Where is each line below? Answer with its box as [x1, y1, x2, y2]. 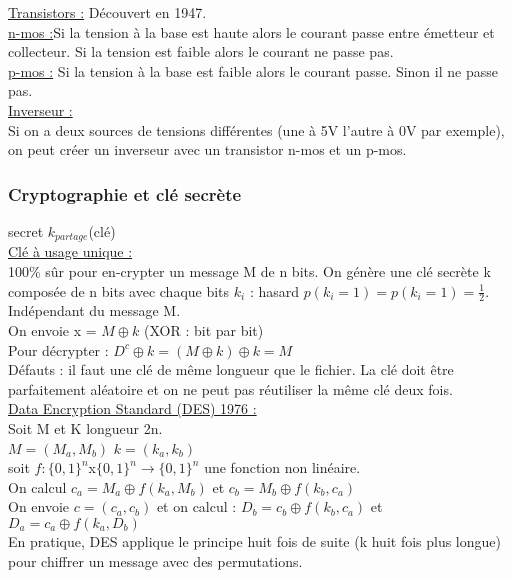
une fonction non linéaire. [204, 457, 361, 478]
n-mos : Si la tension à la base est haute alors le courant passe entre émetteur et [8, 21, 495, 42]
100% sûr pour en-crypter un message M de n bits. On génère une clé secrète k [8, 261, 491, 282]
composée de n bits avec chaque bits [8, 280, 230, 301]
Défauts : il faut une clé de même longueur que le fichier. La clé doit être [8, 359, 454, 380]
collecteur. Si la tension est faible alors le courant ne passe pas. [8, 41, 394, 62]
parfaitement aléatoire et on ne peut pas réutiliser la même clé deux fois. [8, 378, 453, 399]
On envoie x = [8, 320, 97, 341]
